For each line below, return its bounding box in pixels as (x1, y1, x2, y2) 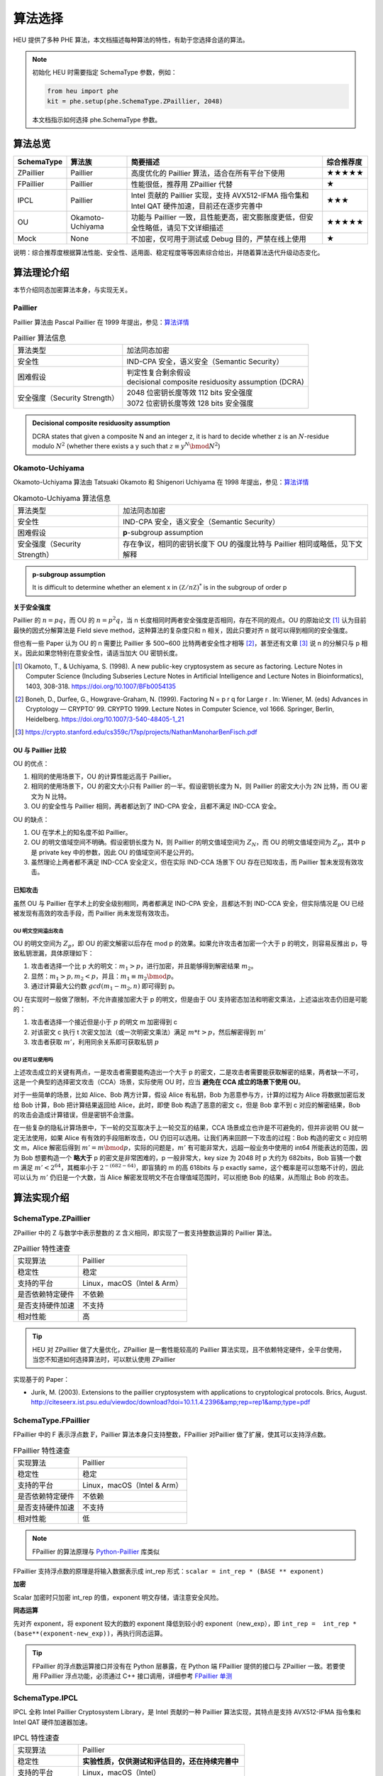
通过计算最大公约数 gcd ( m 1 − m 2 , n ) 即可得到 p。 (30, 982, 179, 992)
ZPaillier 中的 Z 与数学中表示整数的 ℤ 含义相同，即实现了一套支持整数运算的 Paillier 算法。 (13, 1228, 276, 1237)
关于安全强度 (13, 602, 51, 611)
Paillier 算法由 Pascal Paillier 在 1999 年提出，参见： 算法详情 (13, 318, 189, 326)
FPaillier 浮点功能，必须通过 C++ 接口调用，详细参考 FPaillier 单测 (40, 1672, 233, 1680)
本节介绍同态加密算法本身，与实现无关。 (13, 285, 131, 294)
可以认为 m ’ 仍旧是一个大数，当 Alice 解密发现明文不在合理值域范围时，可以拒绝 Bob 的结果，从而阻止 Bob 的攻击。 (13, 1173, 353, 1182)
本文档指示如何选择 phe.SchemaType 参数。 (32, 115, 162, 124)
